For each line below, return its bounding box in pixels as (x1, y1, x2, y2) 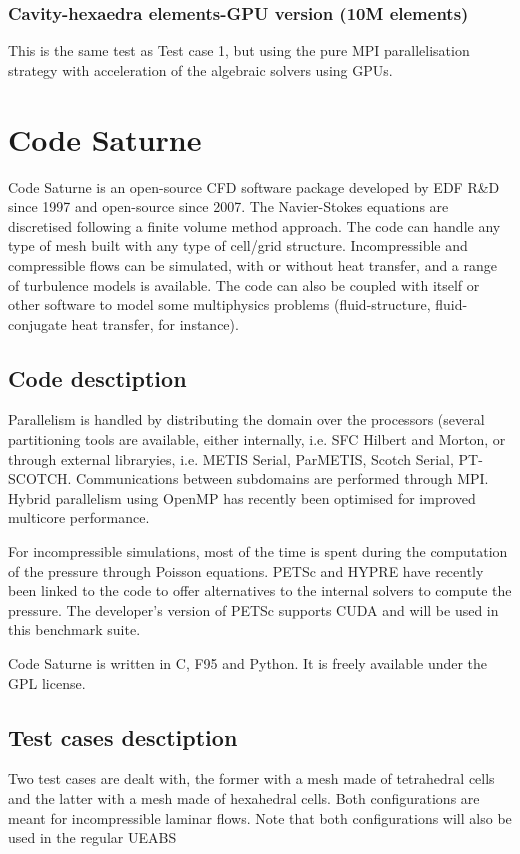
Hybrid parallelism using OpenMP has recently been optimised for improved (8, 487, 476, 508)
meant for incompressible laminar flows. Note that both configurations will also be (8, 807, 512, 828)
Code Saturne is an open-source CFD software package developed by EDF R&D (8, 176, 500, 197)
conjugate (8, 313, 67, 334)
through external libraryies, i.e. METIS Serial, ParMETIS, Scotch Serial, (8, 448, 454, 469)
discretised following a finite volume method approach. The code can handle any (8, 215, 501, 236)
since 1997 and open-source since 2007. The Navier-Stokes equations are (8, 196, 449, 217)
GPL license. (8, 672, 86, 693)
